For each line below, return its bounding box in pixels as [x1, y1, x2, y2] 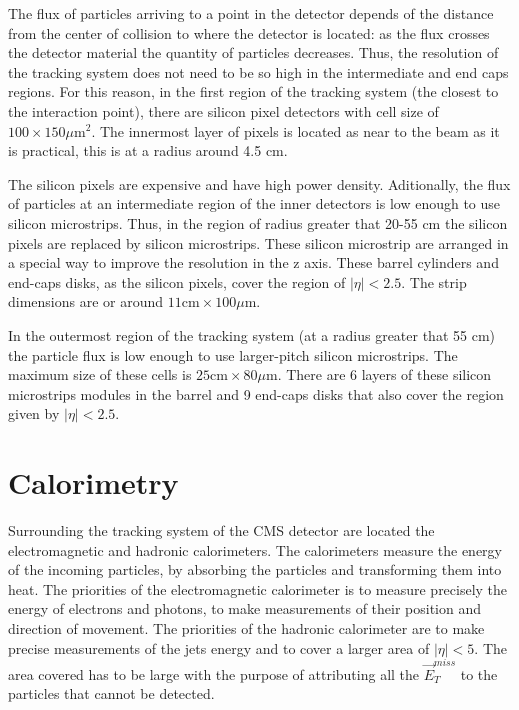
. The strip [401, 271, 467, 292]
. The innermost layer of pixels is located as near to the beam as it [91, 120, 500, 141]
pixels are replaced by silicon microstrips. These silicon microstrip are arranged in [8, 232, 509, 253]
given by [8, 403, 60, 424]
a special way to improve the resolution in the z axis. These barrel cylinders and [8, 252, 499, 273]
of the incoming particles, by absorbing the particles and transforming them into [8, 559, 502, 580]
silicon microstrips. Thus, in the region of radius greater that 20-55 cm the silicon [8, 212, 508, 233]
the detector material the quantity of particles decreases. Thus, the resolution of [8, 42, 499, 63]
